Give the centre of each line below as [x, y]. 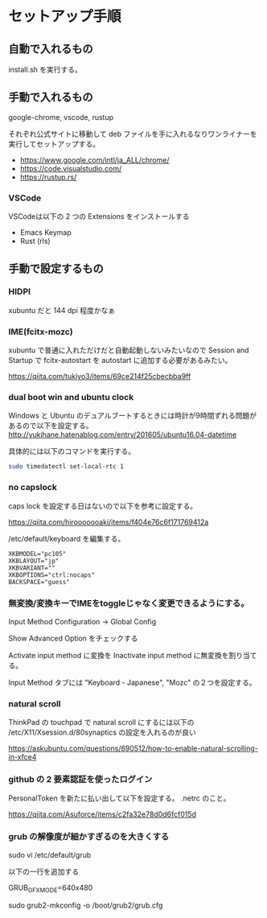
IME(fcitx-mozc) [41, 331]
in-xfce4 [23, 757]
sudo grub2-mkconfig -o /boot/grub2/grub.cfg [86, 905]
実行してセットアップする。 [54, 144]
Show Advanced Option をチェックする [73, 638]
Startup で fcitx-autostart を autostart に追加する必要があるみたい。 [120, 360]
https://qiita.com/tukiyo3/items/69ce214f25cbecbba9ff [100, 377]
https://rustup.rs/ [48, 177]
